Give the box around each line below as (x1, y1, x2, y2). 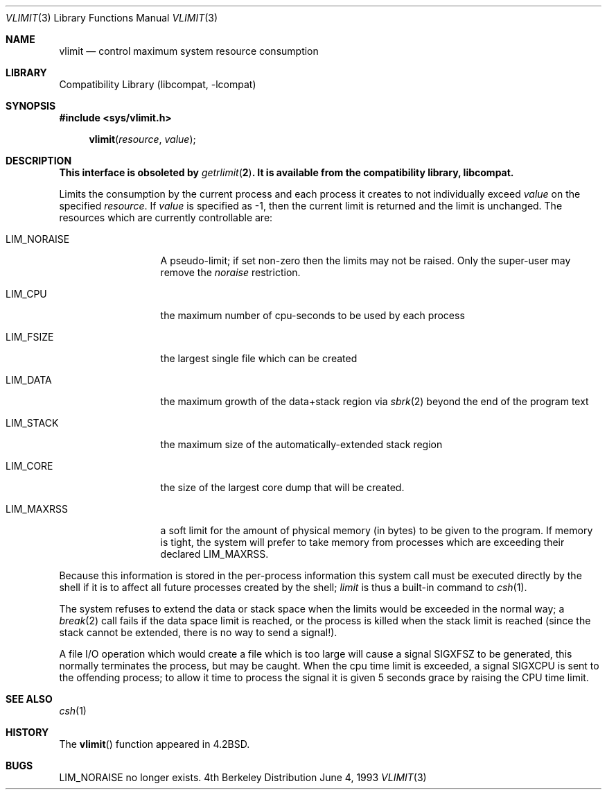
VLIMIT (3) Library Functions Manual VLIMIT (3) (6, 12, 218, 24)
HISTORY (6, 726, 49, 738)
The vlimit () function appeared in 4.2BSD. (59, 738, 250, 750)
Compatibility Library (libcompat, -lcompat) (59, 78, 256, 90)
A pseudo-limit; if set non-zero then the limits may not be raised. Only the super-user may (160, 255, 571, 266)
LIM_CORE (6, 460, 53, 472)
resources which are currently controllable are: (59, 212, 273, 223)
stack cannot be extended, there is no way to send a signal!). (59, 626, 337, 638)
